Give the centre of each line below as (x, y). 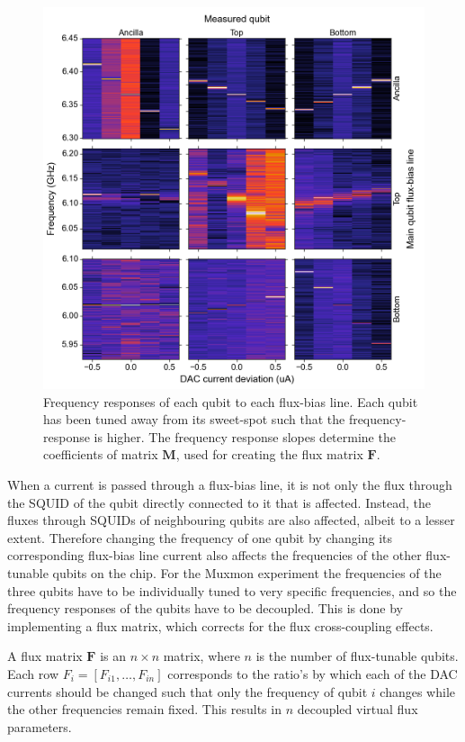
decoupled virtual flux (358, 709)
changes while (418, 691)
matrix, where (201, 656)
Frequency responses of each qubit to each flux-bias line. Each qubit (231, 401)
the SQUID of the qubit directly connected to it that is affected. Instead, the (219, 502)
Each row (33, 673)
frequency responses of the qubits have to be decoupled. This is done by (205, 608)
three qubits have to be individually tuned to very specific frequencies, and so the (232, 590)
